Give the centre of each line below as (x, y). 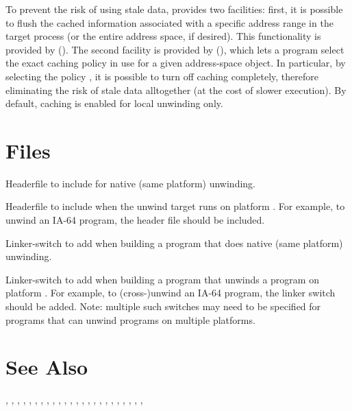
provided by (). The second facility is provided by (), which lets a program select (175, 49)
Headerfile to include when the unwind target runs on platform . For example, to (175, 206)
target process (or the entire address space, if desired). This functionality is (163, 36)
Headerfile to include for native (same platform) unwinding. (131, 183)
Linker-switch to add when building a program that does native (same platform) (174, 243)
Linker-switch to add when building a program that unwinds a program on (162, 279)
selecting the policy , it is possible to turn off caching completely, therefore (162, 76)
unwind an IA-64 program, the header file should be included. (135, 220)
